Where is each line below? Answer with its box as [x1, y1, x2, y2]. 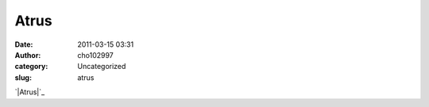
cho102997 [77, 50, 114, 59]
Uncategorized [77, 62, 126, 71]
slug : [14, 72, 32, 82]
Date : [14, 40, 33, 49]
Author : [14, 50, 41, 59]
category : [14, 62, 48, 71]
